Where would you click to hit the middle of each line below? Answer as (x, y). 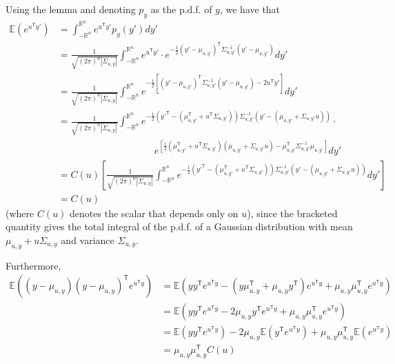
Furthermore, (33, 265)
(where (20, 213)
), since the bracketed (292, 213)
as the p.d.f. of (181, 9)
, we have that (250, 9)
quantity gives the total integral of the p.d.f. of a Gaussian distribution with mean (179, 226)
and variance (88, 240)
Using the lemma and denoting (71, 9)
